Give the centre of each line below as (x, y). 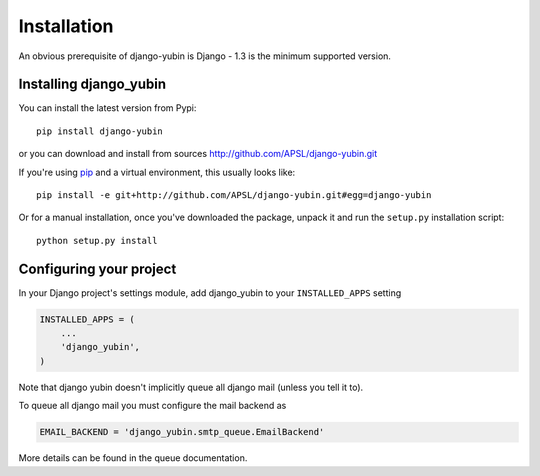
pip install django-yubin (100, 131)
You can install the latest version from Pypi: (107, 108)
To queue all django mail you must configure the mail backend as (152, 406)
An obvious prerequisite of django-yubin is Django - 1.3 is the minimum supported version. (205, 56)
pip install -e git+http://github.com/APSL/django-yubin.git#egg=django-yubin (234, 195)
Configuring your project (97, 268)
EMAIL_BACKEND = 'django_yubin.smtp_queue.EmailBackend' (182, 432)
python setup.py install (97, 240)
